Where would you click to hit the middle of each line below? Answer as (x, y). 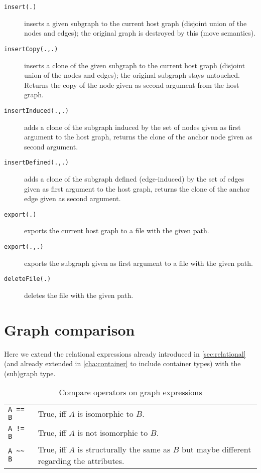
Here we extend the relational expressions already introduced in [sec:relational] (125, 353)
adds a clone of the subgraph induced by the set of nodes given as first (133, 127)
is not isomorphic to (113, 432)
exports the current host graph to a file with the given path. (117, 230)
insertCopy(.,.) (31, 49)
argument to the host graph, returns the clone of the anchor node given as (138, 137)
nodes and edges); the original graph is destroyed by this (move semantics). (140, 33)
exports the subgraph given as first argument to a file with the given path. (139, 263)
